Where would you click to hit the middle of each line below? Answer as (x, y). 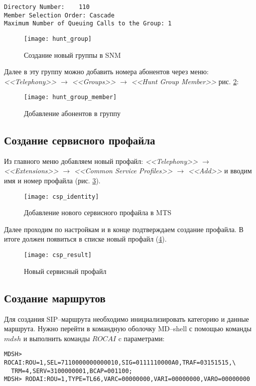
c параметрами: (141, 338)
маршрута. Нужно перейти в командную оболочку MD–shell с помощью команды (128, 328)
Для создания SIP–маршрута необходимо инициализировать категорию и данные (127, 319)
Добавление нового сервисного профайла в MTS (98, 212)
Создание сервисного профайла (80, 140)
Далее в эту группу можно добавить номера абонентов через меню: (106, 71)
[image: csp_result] (58, 255)
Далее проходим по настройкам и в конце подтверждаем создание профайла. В (124, 229)
